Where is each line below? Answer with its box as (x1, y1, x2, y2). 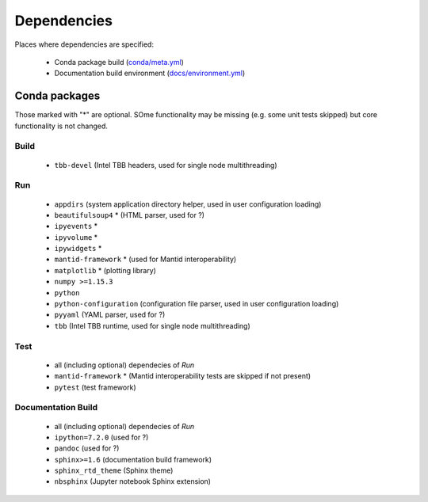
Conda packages (14, 89, 101, 103)
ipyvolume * (54, 232, 98, 241)
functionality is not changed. (14, 121, 109, 131)
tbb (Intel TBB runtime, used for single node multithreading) (54, 321, 251, 330)
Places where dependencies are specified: (14, 40, 155, 49)
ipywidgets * (54, 244, 102, 253)
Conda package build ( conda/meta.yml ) (54, 57, 184, 67)
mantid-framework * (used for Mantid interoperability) (54, 254, 237, 264)
